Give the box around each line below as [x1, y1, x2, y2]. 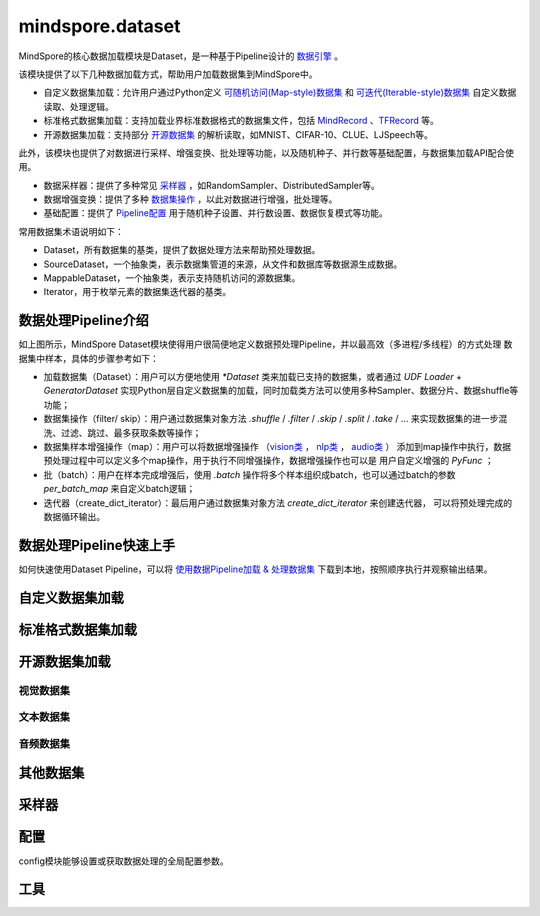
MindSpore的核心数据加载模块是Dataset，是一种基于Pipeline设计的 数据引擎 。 [18, 50, 344, 62]
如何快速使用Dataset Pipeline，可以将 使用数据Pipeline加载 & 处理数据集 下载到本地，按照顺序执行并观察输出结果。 [18, 563, 493, 575]
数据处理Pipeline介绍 [18, 312, 150, 329]
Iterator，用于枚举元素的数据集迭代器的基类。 [43, 286, 232, 298]
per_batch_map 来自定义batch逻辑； [43, 483, 196, 495]
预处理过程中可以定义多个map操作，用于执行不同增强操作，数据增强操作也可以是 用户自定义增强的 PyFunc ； [43, 455, 494, 467]
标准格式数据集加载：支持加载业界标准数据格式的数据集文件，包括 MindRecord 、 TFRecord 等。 [43, 115, 439, 127]
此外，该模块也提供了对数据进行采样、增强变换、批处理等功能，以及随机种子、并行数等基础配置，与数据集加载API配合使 [18, 146, 515, 159]
